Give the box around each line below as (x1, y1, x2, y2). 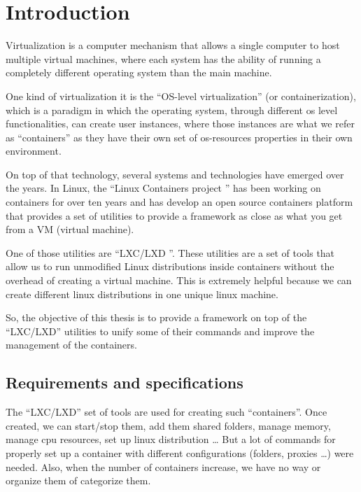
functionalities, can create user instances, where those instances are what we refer (6, 116, 355, 131)
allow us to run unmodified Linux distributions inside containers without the (6, 259, 334, 274)
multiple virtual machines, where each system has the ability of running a (6, 51, 321, 66)
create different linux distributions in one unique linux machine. (6, 286, 278, 301)
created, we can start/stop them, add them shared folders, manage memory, (6, 418, 331, 433)
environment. (6, 143, 62, 158)
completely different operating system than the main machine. (6, 65, 272, 80)
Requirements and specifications (6, 372, 243, 393)
